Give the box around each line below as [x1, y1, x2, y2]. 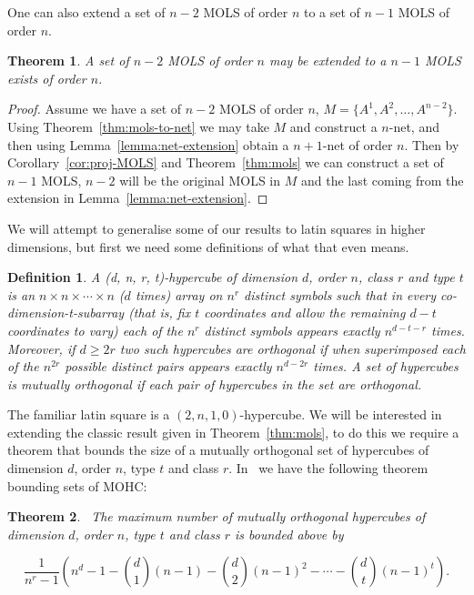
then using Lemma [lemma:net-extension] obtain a [7, 135, 289, 154]
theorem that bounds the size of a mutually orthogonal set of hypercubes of [7, 440, 429, 459]
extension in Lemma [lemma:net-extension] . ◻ [7, 188, 268, 207]
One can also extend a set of [7, 3, 166, 21]
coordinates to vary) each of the [7, 320, 183, 339]
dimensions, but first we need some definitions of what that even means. [7, 237, 409, 256]
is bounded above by [235, 524, 344, 543]
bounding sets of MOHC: [7, 476, 147, 495]
